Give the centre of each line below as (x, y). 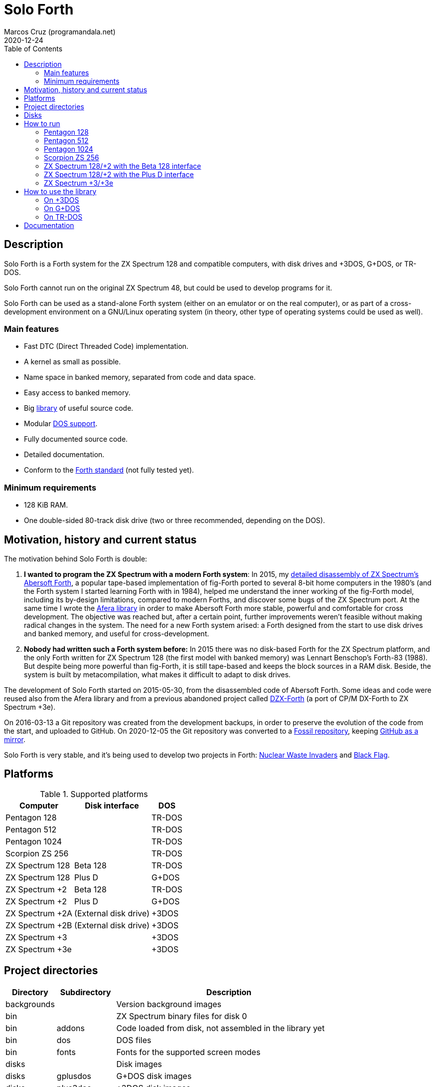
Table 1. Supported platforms (94, 794)
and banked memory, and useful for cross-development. (117, 633)
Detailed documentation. (64, 455)
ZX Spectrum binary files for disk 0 (182, 1016)
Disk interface (112, 805)
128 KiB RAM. (46, 505)
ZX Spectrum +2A (39, 913)
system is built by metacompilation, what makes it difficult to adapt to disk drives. (157, 674)
